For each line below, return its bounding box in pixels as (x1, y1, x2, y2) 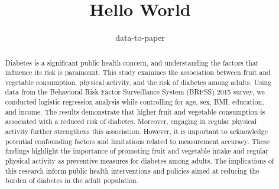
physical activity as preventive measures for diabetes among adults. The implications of (5, 156, 274, 166)
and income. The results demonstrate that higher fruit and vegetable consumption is (5, 106, 265, 116)
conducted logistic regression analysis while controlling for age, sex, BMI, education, (5, 97, 264, 107)
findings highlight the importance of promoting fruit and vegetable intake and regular (5, 146, 269, 156)
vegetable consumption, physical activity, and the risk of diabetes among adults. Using (5, 77, 272, 87)
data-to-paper (115, 31, 165, 44)
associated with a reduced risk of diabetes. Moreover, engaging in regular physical (5, 116, 257, 126)
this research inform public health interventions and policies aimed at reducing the (5, 165, 259, 175)
